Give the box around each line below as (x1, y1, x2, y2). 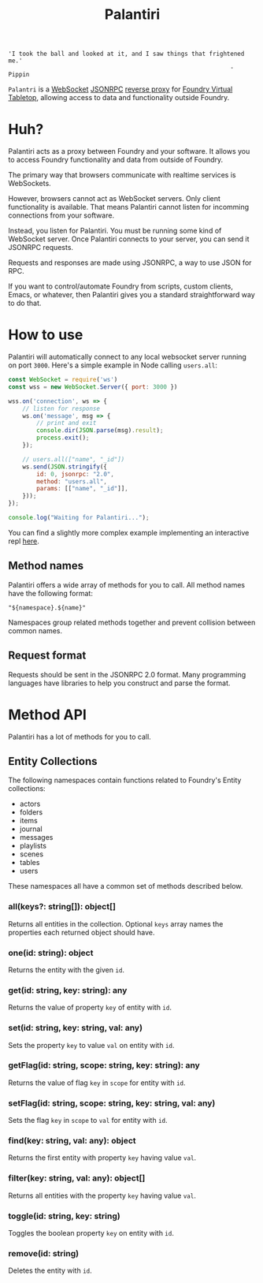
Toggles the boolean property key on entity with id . (8, 1228, 175, 1237)
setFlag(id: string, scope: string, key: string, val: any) (8, 1098, 216, 1109)
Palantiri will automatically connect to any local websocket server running (8, 352, 246, 362)
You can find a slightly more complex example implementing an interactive (8, 528, 250, 537)
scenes (19, 849, 44, 859)
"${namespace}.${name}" (8, 603, 87, 612)
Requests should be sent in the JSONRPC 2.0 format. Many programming (8, 669, 246, 679)
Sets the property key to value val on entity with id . (8, 1040, 175, 1050)
